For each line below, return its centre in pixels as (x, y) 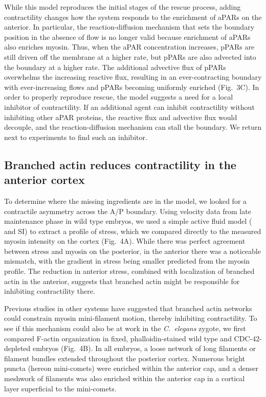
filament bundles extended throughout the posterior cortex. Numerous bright (125, 358)
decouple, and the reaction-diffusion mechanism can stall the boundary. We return (133, 127)
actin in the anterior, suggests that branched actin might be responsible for (122, 281)
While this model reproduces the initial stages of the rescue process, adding (123, 7)
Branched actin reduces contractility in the (120, 164)
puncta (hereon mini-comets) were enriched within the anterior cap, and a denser (131, 368)
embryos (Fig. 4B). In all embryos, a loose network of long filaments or (144, 348)
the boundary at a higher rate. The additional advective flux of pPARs (115, 67)
